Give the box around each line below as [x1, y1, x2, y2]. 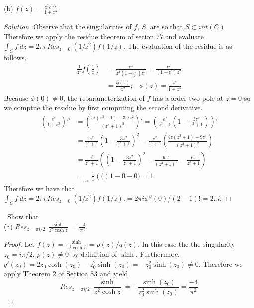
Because [4, 92, 28, 103]
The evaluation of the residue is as [127, 41, 232, 51]
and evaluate [165, 31, 204, 41]
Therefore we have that [4, 183, 75, 193]
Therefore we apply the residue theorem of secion [4, 31, 154, 41]
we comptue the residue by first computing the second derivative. [4, 102, 203, 113]
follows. [4, 52, 27, 63]
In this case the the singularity [142, 238, 235, 249]
